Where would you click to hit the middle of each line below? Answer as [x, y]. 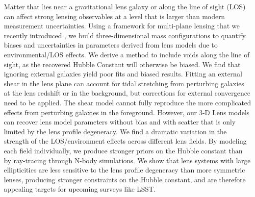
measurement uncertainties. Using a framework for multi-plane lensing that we [122, 26]
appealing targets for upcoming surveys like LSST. [80, 189]
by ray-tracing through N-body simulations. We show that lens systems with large [127, 160]
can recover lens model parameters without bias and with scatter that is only [120, 122]
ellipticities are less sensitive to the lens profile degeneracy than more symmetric [125, 170]
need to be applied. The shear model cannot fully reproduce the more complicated [127, 102]
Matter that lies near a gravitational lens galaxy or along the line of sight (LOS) [125, 6]
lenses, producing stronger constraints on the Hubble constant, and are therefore [125, 179]
